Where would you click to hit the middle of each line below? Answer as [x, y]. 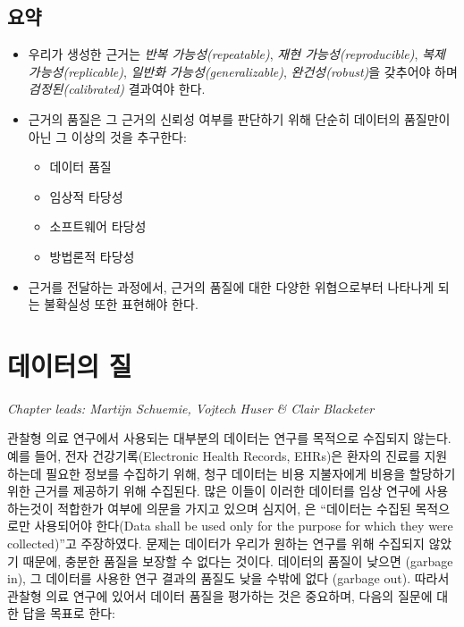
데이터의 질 [70, 365]
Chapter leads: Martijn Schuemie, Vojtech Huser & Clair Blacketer [191, 408]
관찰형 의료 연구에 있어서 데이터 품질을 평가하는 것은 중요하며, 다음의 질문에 [220, 595]
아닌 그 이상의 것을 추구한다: [107, 136]
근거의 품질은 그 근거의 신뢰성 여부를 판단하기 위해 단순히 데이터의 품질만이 [239, 118]
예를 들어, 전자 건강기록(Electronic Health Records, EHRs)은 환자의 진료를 [214, 456]
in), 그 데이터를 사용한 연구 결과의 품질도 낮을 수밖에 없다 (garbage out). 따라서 [228, 578]
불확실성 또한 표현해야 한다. [121, 304]
